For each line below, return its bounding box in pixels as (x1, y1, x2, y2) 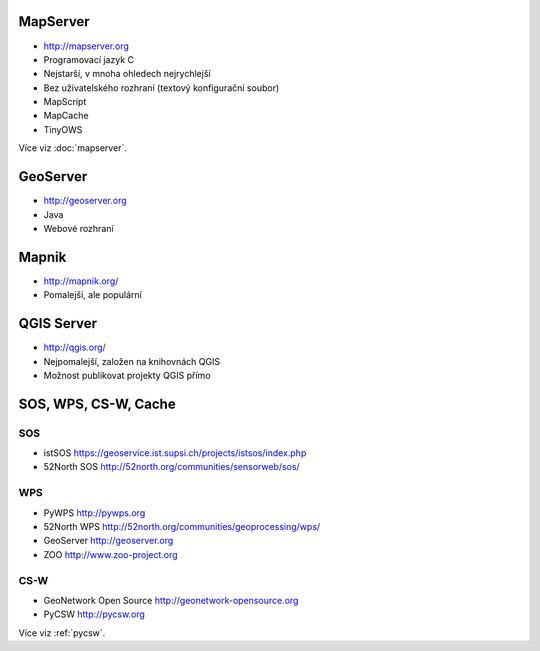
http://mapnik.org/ (43, 275, 119, 287)
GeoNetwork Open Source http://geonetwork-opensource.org (43, 594, 299, 606)
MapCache (43, 110, 89, 122)
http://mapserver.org (43, 40, 130, 52)
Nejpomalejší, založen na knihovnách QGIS (43, 355, 220, 367)
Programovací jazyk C (43, 53, 135, 65)
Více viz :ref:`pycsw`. (18, 626, 106, 639)
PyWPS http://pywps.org (43, 506, 146, 519)
